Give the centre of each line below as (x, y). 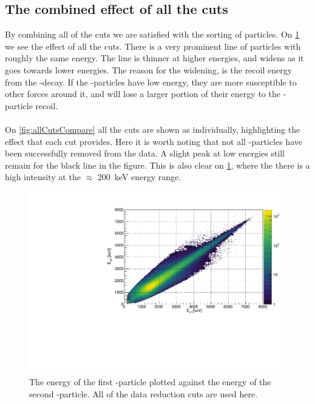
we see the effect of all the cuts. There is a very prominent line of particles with (153, 46)
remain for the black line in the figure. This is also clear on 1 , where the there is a (157, 165)
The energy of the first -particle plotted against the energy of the (150, 382)
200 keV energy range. (139, 177)
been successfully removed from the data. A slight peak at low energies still (145, 153)
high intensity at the (43, 177)
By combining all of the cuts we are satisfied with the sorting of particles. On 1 (152, 34)
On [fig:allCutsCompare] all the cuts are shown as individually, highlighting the (153, 129)
